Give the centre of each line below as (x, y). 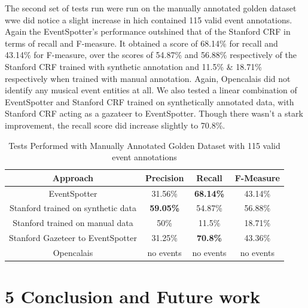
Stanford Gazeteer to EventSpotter (73, 238)
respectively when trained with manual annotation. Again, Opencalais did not (148, 78)
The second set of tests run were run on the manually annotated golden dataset (151, 8)
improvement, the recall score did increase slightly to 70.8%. (115, 125)
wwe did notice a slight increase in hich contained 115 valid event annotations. (149, 19)
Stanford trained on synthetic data (73, 208)
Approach (73, 177)
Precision (164, 177)
